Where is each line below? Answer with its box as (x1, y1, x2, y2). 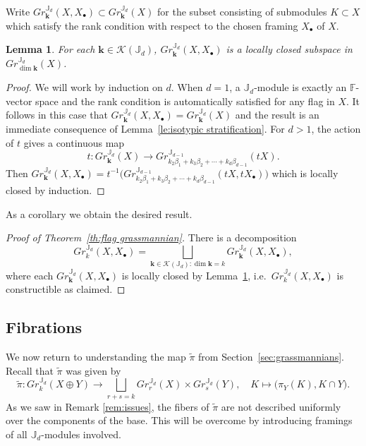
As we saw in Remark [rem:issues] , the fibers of (6, 399, 209, 414)
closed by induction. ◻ (6, 183, 105, 198)
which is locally (272, 165, 338, 180)
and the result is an (235, 107, 319, 122)
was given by (66, 363, 121, 378)
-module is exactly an (254, 80, 347, 95)
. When (171, 80, 203, 95)
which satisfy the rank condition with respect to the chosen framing (6, 18, 298, 32)
